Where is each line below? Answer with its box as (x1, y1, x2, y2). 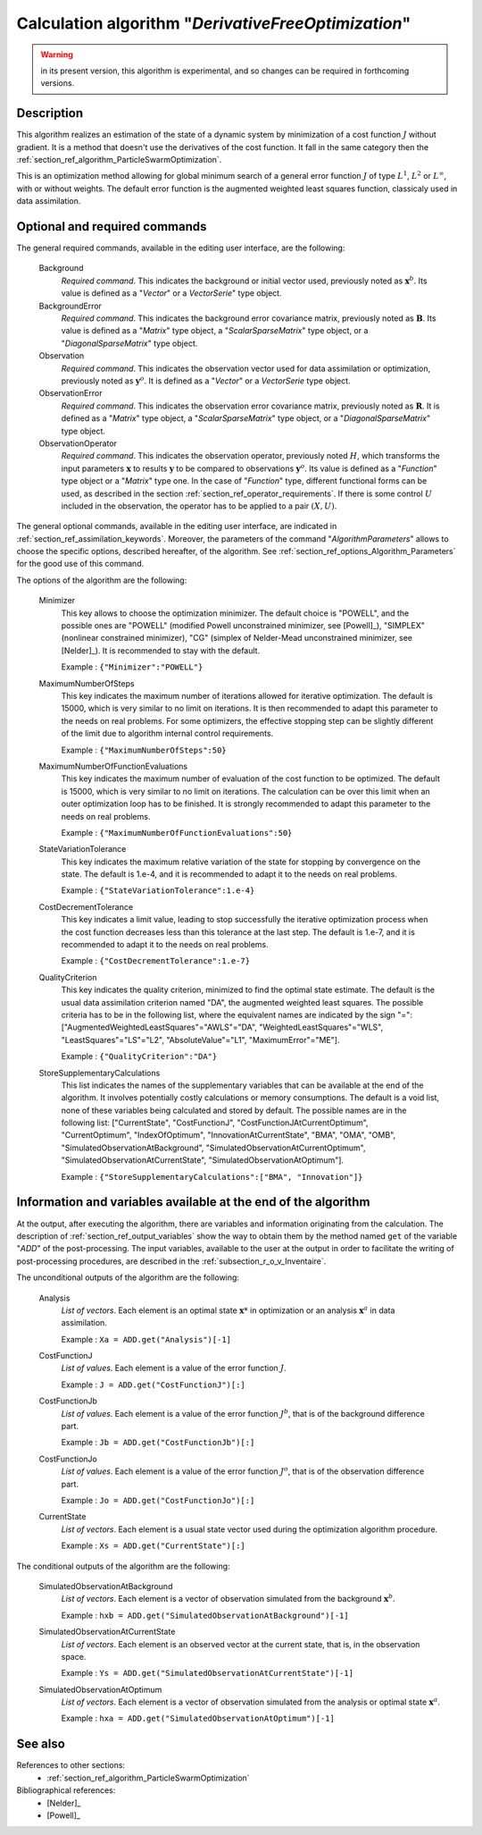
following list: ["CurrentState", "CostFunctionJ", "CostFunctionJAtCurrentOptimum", (61, 1117, 370, 1128)
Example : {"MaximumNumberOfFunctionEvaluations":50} (61, 827, 293, 838)
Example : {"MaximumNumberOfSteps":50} (61, 745, 227, 755)
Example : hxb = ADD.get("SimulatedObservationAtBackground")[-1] (61, 1610, 349, 1620)
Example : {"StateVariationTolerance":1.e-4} (61, 885, 255, 896)
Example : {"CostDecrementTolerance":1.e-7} (61, 955, 250, 966)
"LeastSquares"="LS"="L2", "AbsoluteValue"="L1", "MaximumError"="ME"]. (61, 1034, 340, 1045)
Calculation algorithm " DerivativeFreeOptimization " (16, 13, 411, 33)
